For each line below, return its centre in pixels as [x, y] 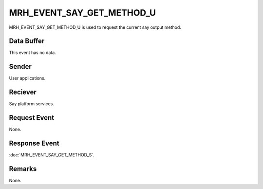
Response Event [34, 143]
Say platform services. [32, 104]
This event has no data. [32, 53]
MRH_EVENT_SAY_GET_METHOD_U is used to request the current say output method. [95, 27]
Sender [20, 66]
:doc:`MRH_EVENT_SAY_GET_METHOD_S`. [52, 155]
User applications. [27, 78]
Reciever [23, 92]
